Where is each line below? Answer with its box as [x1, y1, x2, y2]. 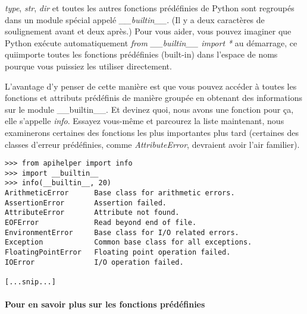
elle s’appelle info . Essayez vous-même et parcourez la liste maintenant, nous [5, 115, 284, 127]
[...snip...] [5, 278, 56, 286]
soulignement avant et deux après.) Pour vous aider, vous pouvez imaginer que [5, 25, 292, 37]
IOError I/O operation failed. [5, 258, 184, 267]
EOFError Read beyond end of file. [5, 218, 197, 227]
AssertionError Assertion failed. [5, 198, 167, 207]
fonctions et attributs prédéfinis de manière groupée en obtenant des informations [5, 91, 302, 104]
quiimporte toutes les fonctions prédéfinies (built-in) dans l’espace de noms [5, 48, 278, 61]
